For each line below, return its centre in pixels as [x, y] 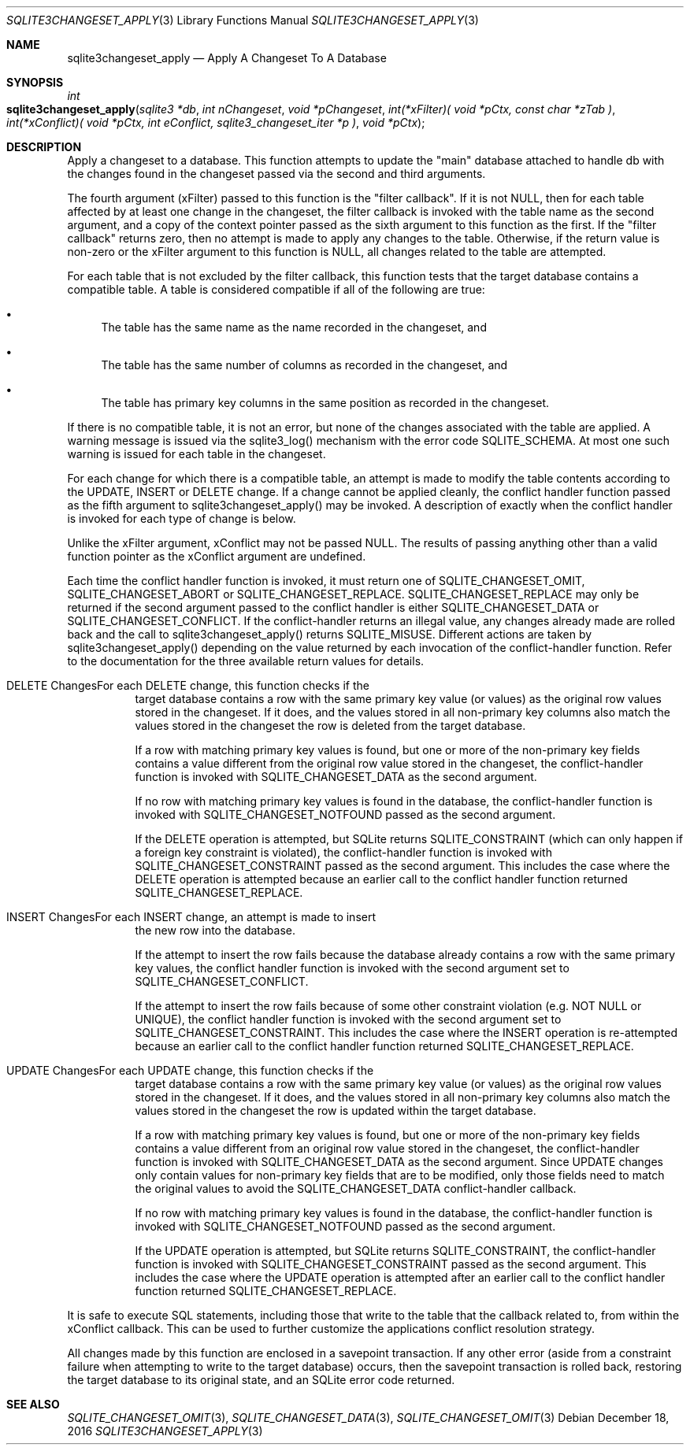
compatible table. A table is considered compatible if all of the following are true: [276, 289]
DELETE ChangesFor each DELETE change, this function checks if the [188, 685]
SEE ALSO [33, 1404]
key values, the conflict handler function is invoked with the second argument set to [352, 968]
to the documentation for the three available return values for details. [246, 661]
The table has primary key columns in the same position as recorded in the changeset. [325, 403]
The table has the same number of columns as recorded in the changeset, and [304, 365]
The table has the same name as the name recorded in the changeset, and [294, 327]
